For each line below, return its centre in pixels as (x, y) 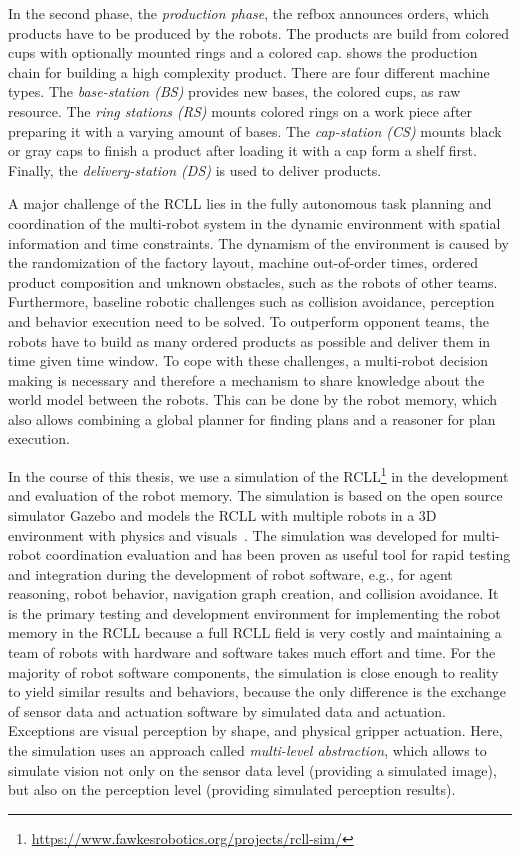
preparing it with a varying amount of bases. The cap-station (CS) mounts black (255, 130)
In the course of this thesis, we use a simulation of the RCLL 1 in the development (258, 474)
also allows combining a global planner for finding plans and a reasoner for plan (252, 418)
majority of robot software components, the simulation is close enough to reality (253, 671)
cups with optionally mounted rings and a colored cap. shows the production (243, 52)
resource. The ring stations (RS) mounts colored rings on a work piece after (240, 110)
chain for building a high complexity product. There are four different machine (249, 71)
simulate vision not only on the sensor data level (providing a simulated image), (252, 769)
